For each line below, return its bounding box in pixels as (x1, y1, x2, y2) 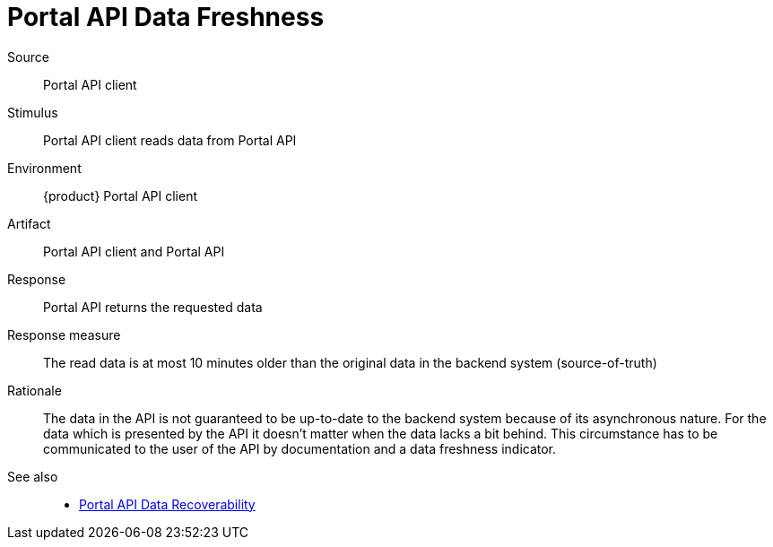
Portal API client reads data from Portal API (43, 132, 297, 148)
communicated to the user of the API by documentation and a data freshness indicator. (43, 440, 557, 456)
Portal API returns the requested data (43, 299, 263, 315)
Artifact (7, 215, 51, 231)
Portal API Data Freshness (7, 2, 325, 32)
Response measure (7, 326, 121, 343)
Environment (7, 160, 82, 176)
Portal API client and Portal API (43, 243, 225, 259)
